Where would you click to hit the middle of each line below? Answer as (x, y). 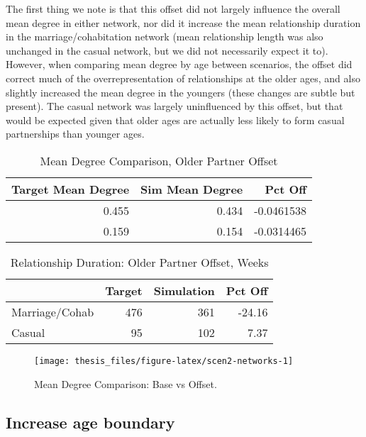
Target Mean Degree (71, 189)
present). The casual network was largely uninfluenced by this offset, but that (174, 106)
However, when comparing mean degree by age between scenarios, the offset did (179, 64)
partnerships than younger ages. (75, 134)
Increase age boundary (90, 422)
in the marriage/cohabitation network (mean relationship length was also (165, 37)
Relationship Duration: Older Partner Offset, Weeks (139, 262)
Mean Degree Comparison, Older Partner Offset (159, 160)
